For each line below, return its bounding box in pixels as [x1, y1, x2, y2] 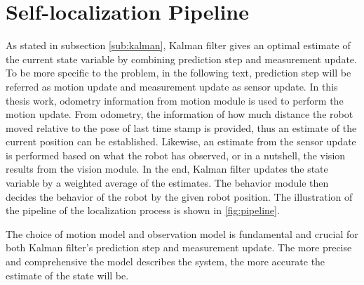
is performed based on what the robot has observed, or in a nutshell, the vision [6, 147, 346, 162]
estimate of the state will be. [6, 267, 129, 282]
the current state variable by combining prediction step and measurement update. [6, 51, 357, 66]
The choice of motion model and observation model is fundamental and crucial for [6, 226, 358, 241]
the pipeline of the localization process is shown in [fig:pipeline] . [6, 203, 280, 218]
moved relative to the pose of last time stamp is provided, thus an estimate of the [6, 120, 357, 135]
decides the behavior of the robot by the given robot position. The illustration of [6, 189, 353, 204]
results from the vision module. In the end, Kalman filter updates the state [6, 161, 328, 176]
